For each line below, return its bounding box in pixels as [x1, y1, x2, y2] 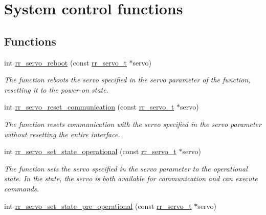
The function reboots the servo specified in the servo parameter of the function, [4, 74, 251, 85]
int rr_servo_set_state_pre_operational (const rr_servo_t [4, 200, 192, 211]
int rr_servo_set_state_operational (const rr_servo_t [4, 146, 176, 157]
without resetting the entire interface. [4, 128, 120, 139]
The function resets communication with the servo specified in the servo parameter [4, 118, 261, 129]
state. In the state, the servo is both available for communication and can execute [4, 173, 258, 184]
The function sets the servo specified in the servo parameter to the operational [4, 163, 248, 174]
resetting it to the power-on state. [4, 84, 108, 95]
